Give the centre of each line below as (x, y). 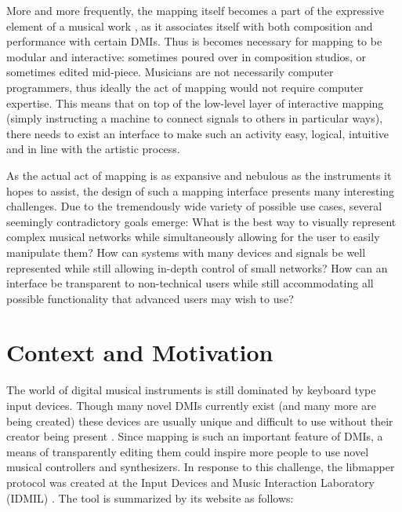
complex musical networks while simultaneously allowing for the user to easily (193, 237)
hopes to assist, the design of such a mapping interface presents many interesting (201, 190)
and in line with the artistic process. (93, 149)
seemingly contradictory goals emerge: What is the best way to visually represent (201, 221)
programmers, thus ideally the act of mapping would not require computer (185, 87)
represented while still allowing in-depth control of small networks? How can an (197, 267)
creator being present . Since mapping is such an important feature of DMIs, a (195, 436)
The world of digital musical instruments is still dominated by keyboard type (191, 390)
